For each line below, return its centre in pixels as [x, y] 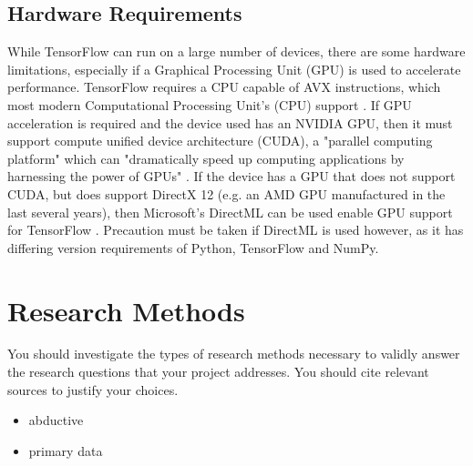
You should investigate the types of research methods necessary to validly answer [234, 354]
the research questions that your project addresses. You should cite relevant [218, 372]
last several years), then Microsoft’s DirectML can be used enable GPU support [230, 212]
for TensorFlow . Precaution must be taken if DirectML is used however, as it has [236, 230]
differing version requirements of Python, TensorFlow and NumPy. [193, 247]
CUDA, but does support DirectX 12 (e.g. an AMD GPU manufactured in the [226, 193]
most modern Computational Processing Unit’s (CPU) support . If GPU [210, 104]
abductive [56, 420]
